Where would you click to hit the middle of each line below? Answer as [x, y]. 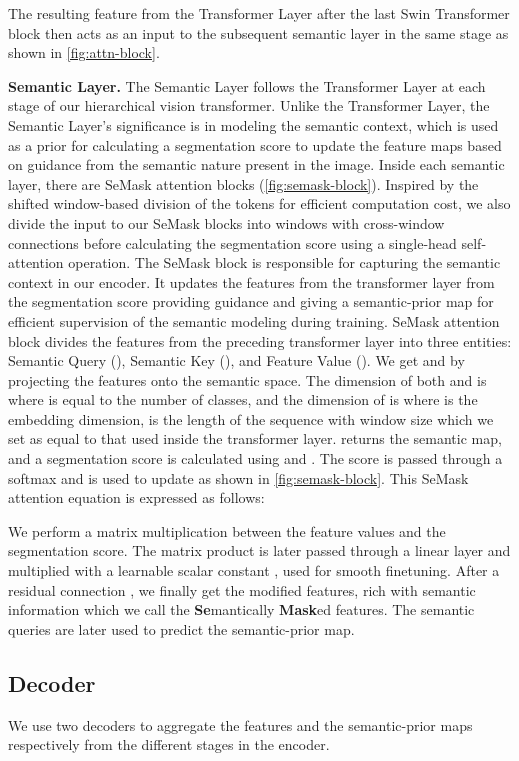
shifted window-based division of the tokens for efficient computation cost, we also [259, 203]
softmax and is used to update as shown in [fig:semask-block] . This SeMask [238, 477]
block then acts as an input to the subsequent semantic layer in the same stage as [258, 32]
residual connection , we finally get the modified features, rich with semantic [242, 589]
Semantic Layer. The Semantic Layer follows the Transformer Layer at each [247, 85]
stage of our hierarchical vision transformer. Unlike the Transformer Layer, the [249, 105]
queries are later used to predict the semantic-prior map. [181, 628]
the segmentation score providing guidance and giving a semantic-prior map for [251, 301]
